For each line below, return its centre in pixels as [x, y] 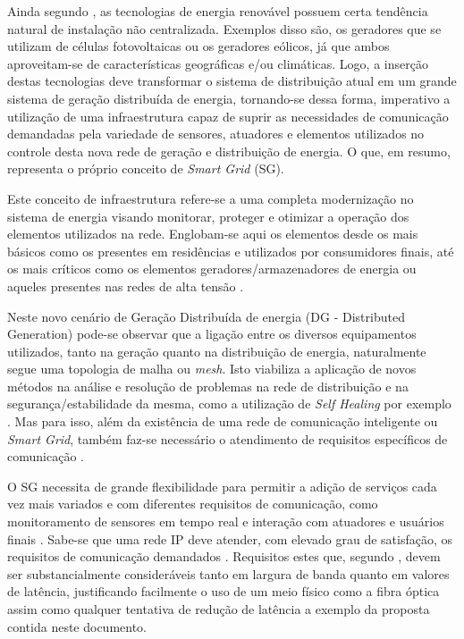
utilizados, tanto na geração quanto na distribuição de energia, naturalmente [217, 351]
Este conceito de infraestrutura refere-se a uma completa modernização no [211, 198]
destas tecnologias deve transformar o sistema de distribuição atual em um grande [232, 81]
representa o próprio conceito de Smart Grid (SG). [146, 168]
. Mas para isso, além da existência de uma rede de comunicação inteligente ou [223, 421]
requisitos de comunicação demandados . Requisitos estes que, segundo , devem [224, 556]
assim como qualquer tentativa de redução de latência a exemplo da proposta [219, 609]
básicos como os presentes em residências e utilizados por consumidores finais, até [231, 251]
